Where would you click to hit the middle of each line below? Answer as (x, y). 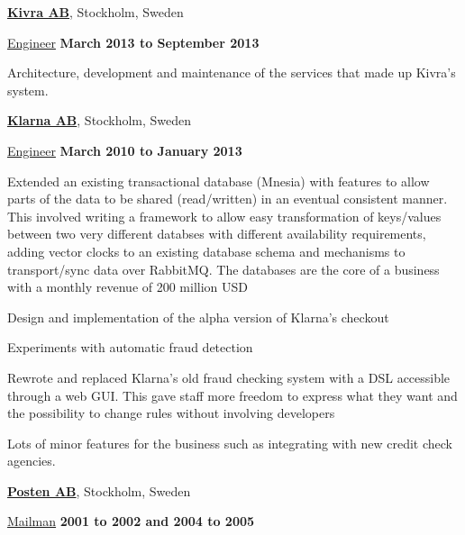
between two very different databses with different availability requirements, (217, 234)
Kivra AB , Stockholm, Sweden (96, 12)
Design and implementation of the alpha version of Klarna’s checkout (198, 317)
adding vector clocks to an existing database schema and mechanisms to (206, 251)
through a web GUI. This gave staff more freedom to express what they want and (232, 395)
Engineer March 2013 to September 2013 (133, 42)
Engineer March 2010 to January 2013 (125, 150)
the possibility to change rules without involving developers (171, 413)
